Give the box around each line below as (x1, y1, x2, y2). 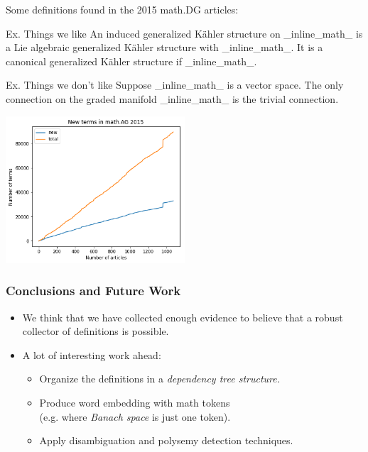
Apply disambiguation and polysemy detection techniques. (39, 433, 293, 448)
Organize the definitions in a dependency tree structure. (39, 371, 281, 386)
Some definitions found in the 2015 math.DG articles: (6, 2, 239, 16)
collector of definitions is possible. (22, 324, 169, 338)
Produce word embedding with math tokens (39, 395, 230, 409)
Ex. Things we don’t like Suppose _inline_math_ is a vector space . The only (6, 77, 344, 92)
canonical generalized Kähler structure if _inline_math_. (6, 53, 257, 68)
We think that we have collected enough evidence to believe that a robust (22, 309, 343, 324)
